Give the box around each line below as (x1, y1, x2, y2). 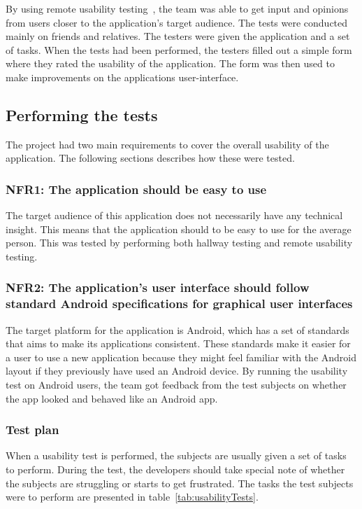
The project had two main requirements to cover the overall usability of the (6, 137, 329, 151)
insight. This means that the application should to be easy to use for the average (6, 221, 352, 236)
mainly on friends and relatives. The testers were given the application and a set (6, 29, 350, 43)
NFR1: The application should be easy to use (6, 180, 267, 197)
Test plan (6, 421, 59, 438)
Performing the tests (6, 104, 158, 125)
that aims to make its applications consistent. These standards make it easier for (6, 336, 351, 351)
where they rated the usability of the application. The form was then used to (6, 56, 335, 71)
